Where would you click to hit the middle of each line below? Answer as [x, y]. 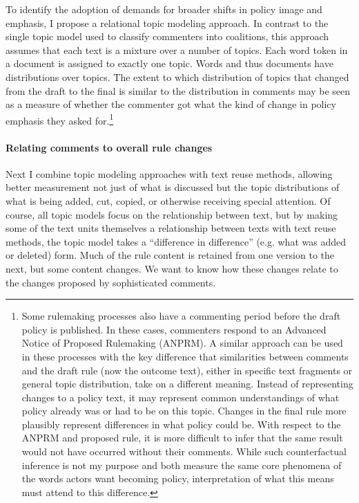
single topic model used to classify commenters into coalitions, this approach [167, 36]
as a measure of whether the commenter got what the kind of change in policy [171, 104]
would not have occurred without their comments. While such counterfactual [184, 451]
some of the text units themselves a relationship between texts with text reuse [171, 228]
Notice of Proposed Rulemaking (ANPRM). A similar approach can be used [182, 343]
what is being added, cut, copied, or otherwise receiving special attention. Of [168, 200]
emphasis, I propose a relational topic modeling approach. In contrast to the [167, 22]
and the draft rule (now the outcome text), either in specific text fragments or [187, 370]
